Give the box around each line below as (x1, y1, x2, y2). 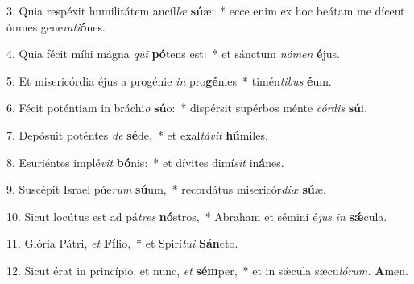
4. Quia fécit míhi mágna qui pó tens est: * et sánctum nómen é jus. (6, 45, 340, 62)
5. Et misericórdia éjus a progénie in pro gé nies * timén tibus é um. (6, 72, 332, 89)
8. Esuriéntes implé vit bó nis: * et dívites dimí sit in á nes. (6, 153, 284, 170)
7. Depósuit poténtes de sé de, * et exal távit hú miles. (6, 126, 268, 143)
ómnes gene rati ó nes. (6, 18, 106, 35)
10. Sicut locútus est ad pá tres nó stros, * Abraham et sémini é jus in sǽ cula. (6, 207, 387, 224)
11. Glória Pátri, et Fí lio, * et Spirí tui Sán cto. (6, 235, 238, 252)
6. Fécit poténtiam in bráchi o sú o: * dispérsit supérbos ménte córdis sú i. (6, 99, 367, 116)
